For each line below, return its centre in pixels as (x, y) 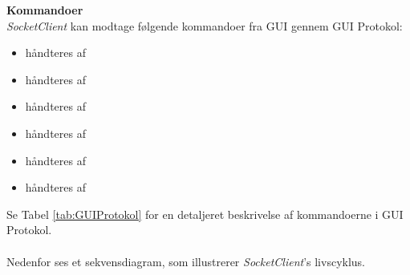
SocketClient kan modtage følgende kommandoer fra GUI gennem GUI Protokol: (205, 25)
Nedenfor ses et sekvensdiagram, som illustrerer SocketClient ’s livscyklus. (186, 261)
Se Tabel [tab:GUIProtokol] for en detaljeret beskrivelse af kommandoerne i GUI (205, 214)
